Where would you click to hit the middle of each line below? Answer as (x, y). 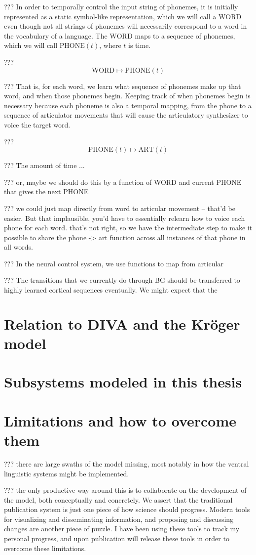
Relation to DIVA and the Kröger (122, 323)
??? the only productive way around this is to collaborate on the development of (125, 490)
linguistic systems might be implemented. (67, 473)
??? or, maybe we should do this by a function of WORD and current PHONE (123, 182)
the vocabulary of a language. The (56, 35)
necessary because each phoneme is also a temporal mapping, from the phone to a (128, 105)
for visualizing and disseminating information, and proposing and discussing (119, 519)
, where (110, 45)
